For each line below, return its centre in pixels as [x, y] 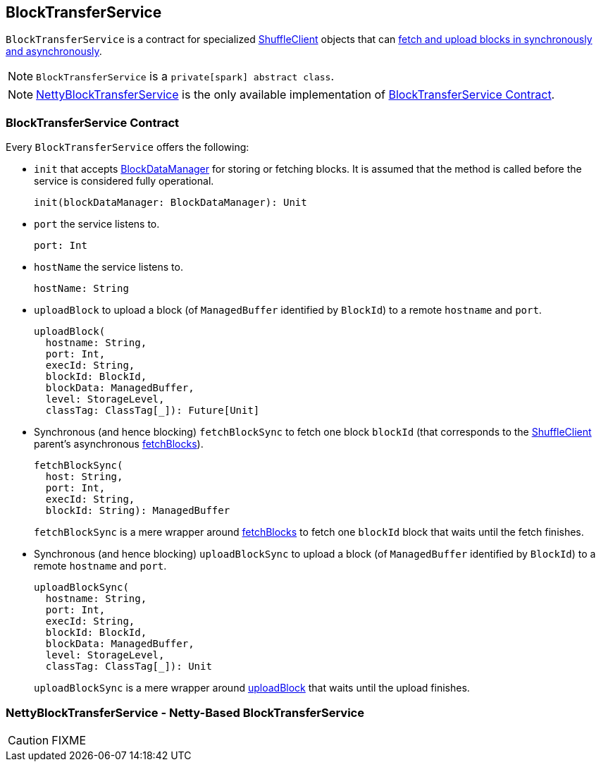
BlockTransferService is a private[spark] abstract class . [185, 76]
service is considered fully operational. [124, 181]
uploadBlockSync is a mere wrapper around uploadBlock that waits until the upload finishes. [252, 688]
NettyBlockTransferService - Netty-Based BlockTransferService [185, 712]
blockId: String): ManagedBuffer [138, 511]
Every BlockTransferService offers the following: [128, 147]
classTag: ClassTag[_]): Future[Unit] [153, 411]
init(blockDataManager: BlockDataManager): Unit [171, 203]
